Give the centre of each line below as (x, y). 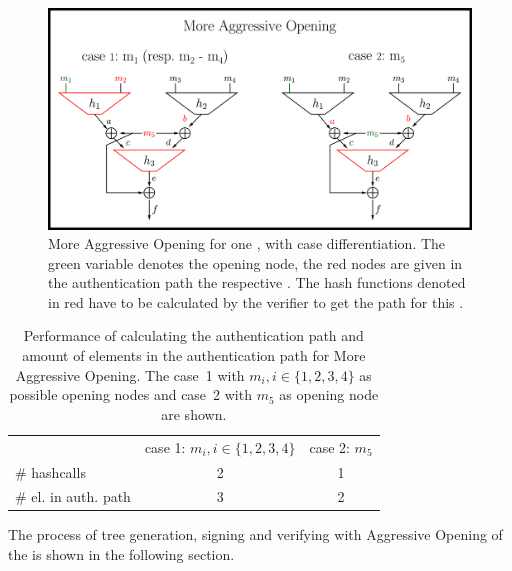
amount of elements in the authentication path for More (194, 355)
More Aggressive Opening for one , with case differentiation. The (247, 243)
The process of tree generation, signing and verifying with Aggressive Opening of (255, 534)
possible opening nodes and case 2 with (130, 394)
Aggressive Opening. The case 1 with (130, 374)
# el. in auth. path (73, 496)
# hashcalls (50, 471)
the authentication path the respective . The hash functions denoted (257, 282)
